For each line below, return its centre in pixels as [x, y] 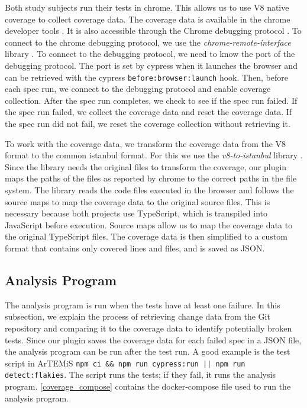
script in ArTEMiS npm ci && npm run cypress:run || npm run [125, 363]
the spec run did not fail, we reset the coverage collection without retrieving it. [148, 123]
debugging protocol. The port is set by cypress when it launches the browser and [151, 65]
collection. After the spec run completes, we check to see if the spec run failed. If [151, 100]
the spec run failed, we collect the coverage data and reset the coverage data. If [148, 112]
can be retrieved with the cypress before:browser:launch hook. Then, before [146, 77]
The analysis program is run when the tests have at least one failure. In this [143, 305]
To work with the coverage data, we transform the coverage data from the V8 [146, 143]
